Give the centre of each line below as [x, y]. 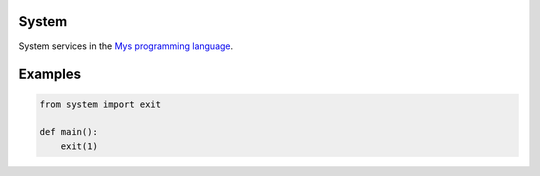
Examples [50, 74]
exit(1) [79, 146]
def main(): [69, 132]
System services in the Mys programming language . [126, 46]
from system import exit [100, 104]
